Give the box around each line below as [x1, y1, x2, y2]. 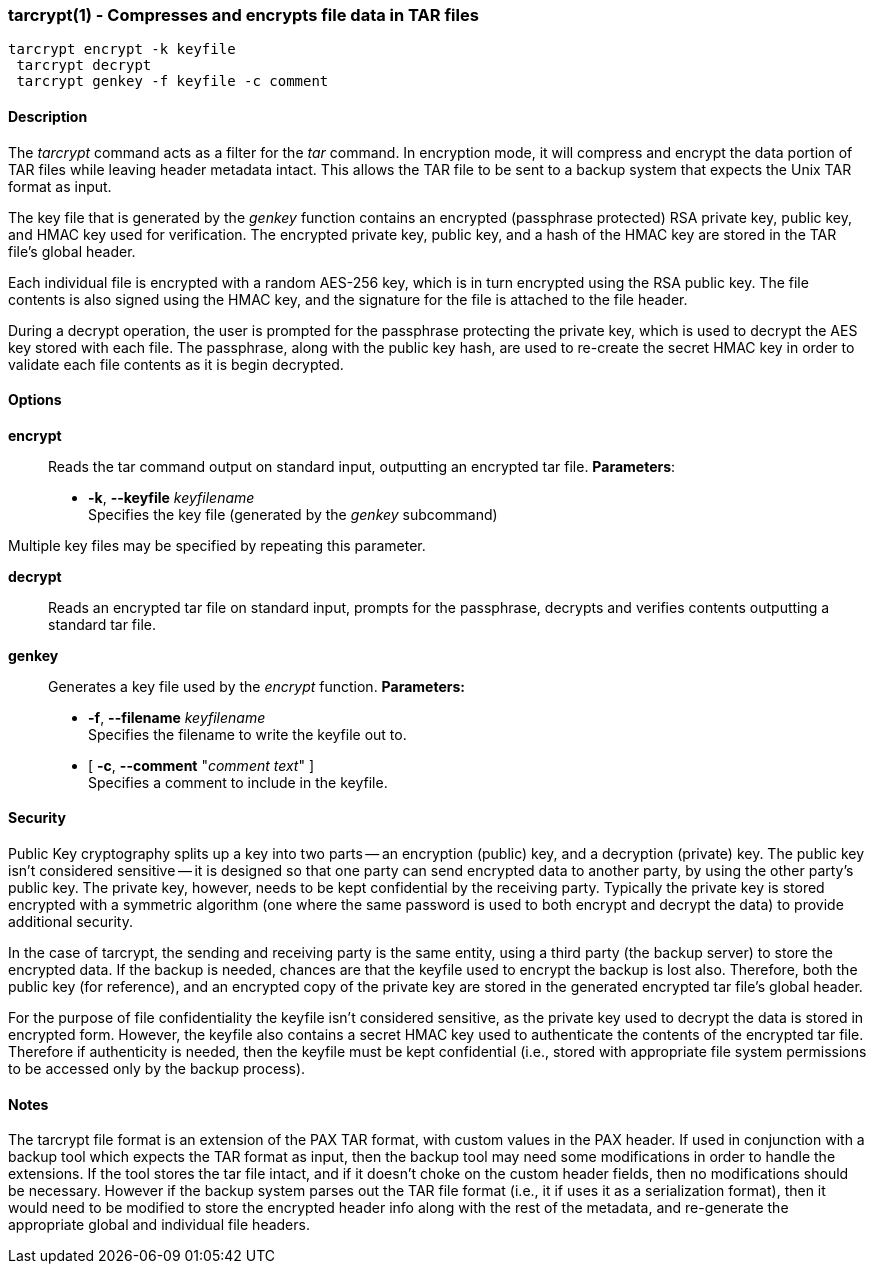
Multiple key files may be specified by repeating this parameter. [8, 536, 426, 554]
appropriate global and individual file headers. [8, 1216, 310, 1234]
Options [8, 391, 62, 409]
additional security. [8, 913, 133, 931]
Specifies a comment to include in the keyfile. [88, 773, 388, 791]
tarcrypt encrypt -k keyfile [8, 41, 236, 58]
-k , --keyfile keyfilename [88, 488, 255, 506]
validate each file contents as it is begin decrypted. [8, 355, 344, 373]
